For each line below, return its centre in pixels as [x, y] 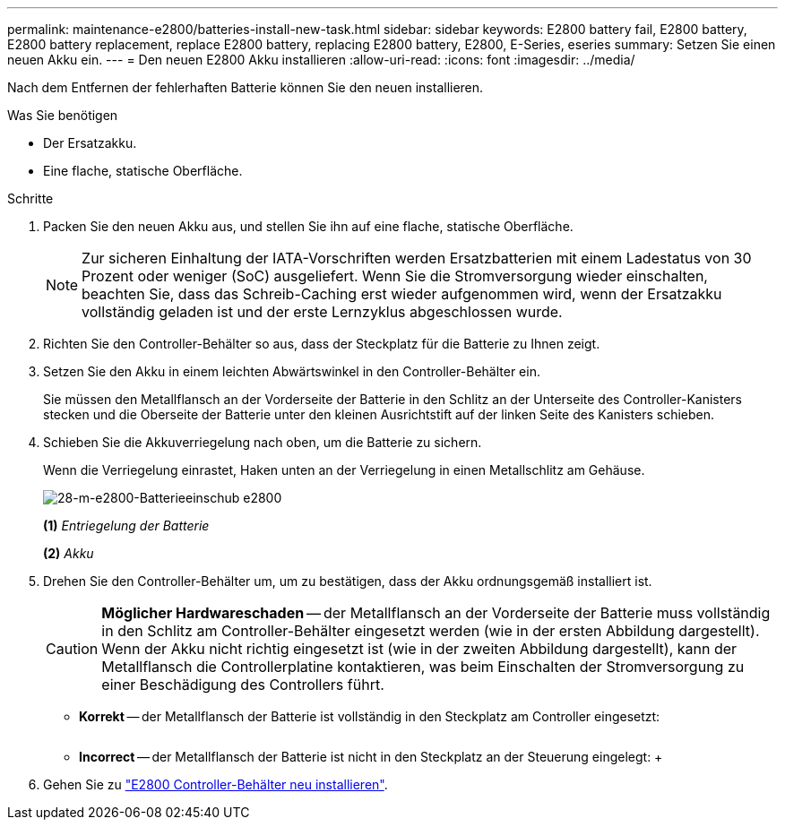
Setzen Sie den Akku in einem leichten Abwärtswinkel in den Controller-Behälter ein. [292, 371]
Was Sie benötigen [63, 115]
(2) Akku [69, 553]
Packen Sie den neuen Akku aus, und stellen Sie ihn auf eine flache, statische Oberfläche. [308, 226]
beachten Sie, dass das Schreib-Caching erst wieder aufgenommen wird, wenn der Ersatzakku [402, 294]
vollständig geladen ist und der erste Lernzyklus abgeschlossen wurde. [322, 312]
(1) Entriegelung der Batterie [126, 525]
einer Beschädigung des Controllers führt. [243, 685]
